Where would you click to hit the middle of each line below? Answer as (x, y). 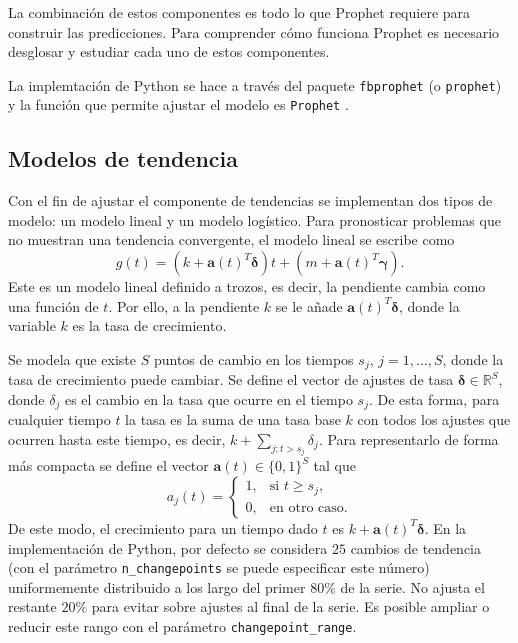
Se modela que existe (72, 358)
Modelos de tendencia (123, 158)
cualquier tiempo (59, 419)
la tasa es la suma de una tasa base (233, 419)
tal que (335, 465)
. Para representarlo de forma (408, 438)
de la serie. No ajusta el (412, 586)
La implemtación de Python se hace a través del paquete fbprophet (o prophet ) (255, 84)
